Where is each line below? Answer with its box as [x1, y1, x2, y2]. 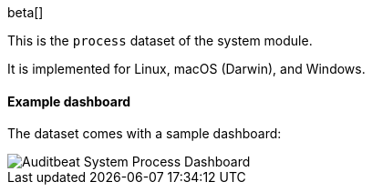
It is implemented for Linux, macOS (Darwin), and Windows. [7, 61, 366, 76]
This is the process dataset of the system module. [7, 33, 313, 48]
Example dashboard [7, 93, 131, 109]
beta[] [7, 5, 44, 20]
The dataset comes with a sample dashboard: [7, 126, 282, 142]
